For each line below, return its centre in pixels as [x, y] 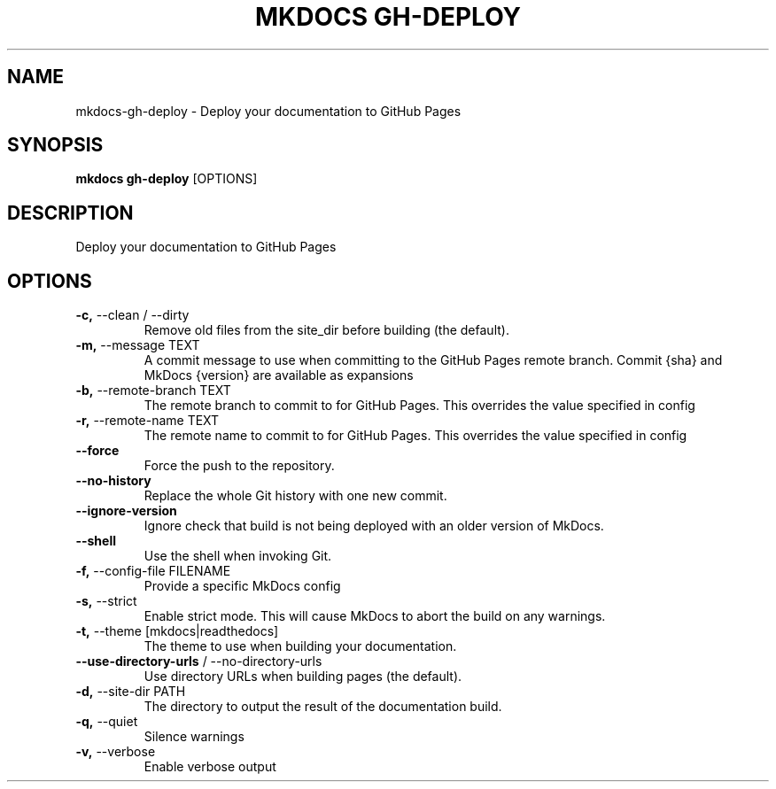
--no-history [113, 481]
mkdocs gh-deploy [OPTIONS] [167, 179]
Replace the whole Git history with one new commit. [295, 496]
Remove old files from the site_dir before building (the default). [326, 330]
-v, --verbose [116, 752]
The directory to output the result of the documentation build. [323, 707]
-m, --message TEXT [138, 345]
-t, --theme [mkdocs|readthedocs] [177, 631]
